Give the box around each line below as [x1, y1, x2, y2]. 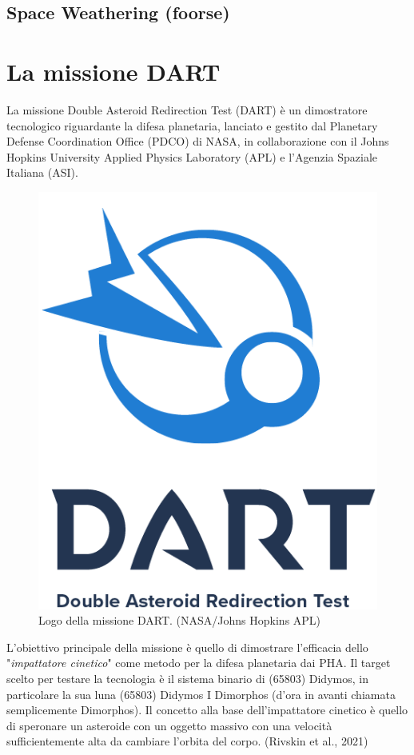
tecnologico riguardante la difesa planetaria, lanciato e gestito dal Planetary [6, 117, 378, 134]
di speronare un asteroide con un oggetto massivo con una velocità [6, 717, 332, 733]
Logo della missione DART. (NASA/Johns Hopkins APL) [38, 612, 321, 629]
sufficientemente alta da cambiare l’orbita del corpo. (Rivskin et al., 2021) [6, 733, 368, 749]
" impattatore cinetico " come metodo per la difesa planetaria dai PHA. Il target [6, 654, 391, 671]
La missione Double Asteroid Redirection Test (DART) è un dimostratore [6, 101, 368, 118]
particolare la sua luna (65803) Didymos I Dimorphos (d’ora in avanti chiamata [6, 685, 396, 702]
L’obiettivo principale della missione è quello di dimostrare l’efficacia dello [6, 638, 368, 655]
